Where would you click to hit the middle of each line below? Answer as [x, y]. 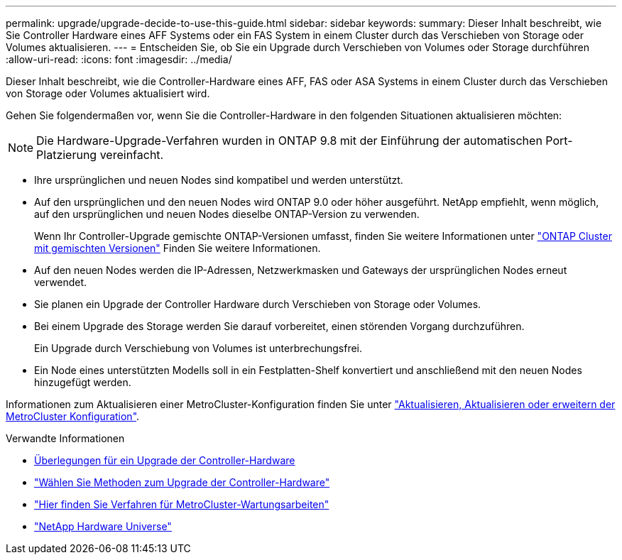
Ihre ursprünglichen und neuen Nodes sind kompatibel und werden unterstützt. [219, 180]
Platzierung [67, 155]
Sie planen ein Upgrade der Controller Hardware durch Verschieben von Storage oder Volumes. [258, 304]
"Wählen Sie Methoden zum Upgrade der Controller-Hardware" [182, 482]
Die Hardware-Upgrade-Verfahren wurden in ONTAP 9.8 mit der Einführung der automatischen [289, 141]
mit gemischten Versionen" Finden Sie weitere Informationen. [178, 248]
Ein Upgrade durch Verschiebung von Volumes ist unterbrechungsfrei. [198, 348]
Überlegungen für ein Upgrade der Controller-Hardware [165, 460]
